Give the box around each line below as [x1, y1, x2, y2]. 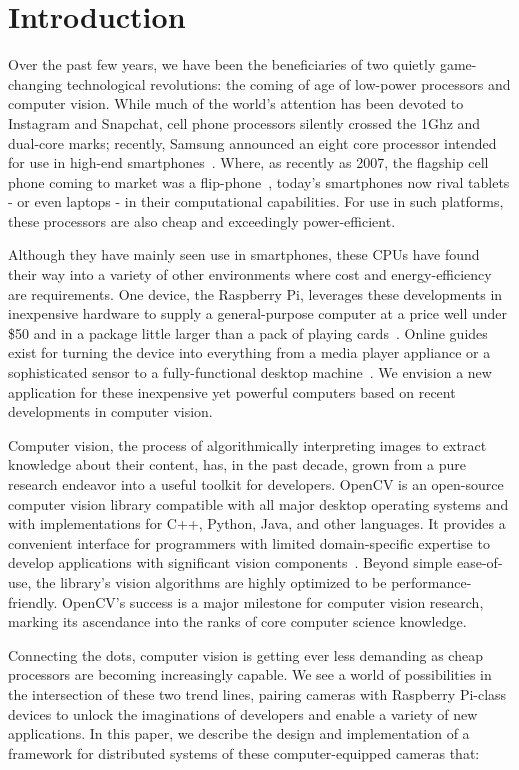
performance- [391, 571, 472, 592]
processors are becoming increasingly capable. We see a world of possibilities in [8, 664, 492, 685]
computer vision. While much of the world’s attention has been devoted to [8, 93, 464, 114]
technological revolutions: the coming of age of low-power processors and [66, 73, 511, 94]
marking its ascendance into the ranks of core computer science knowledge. [8, 611, 467, 632]
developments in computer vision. [8, 401, 213, 422]
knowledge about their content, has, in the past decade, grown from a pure [8, 454, 467, 475]
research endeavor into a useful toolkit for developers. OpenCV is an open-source [8, 474, 504, 494]
